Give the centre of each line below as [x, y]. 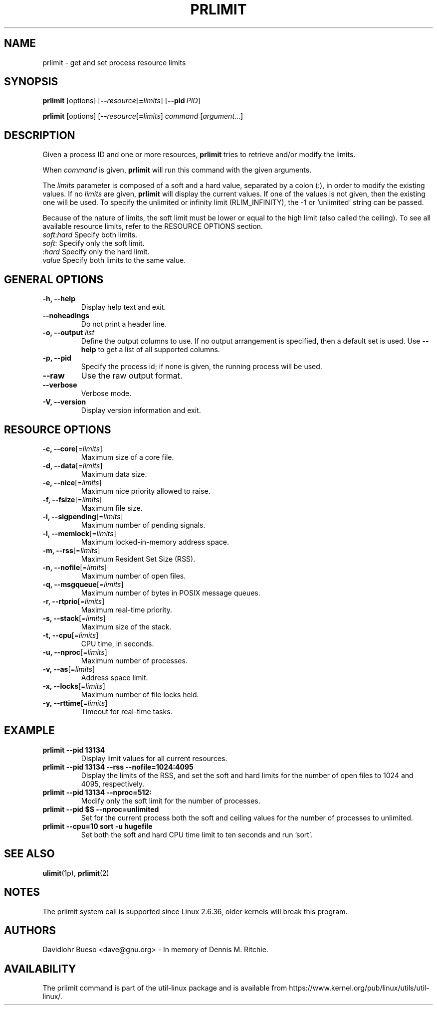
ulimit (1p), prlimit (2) [76, 873]
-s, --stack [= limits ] [74, 618]
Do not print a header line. [124, 324]
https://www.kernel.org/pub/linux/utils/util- [359, 988]
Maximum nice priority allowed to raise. [146, 491]
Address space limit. [114, 677]
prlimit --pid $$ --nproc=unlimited [101, 809]
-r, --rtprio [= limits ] [74, 601]
